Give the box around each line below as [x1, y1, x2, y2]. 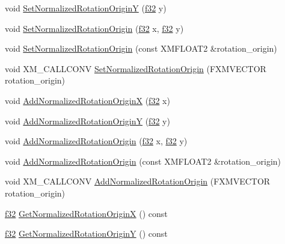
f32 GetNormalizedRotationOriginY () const [5, 227, 168, 240]
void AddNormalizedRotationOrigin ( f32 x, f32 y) [5, 135, 188, 147]
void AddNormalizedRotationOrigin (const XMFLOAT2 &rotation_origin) [5, 154, 281, 167]
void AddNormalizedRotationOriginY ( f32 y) [5, 114, 170, 127]
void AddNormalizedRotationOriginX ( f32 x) [5, 94, 170, 106]
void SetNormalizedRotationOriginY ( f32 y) [5, 2, 167, 14]
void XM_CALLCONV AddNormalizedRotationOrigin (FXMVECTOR [5, 175, 271, 188]
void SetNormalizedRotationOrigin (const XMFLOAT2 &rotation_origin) [5, 42, 277, 55]
